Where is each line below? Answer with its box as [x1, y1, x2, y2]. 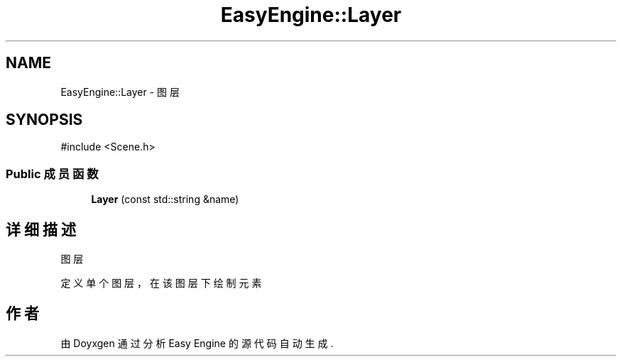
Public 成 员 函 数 [6, 166, 99, 181]
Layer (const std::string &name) [91, 193, 239, 206]
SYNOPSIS [6, 111, 83, 129]
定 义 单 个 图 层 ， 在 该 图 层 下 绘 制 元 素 [60, 277, 262, 290]
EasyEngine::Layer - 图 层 [60, 85, 180, 98]
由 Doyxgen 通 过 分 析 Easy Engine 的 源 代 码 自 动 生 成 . [60, 336, 334, 349]
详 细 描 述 [6, 220, 76, 238]
